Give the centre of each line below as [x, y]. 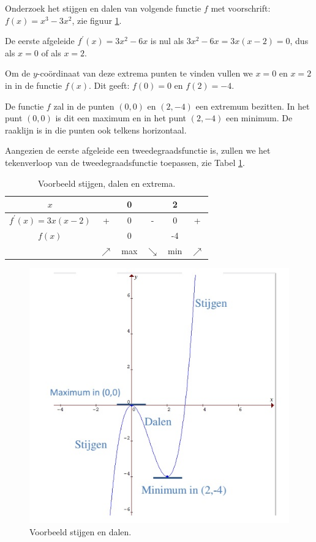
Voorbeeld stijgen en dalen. [81, 531]
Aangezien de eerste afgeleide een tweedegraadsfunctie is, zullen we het [138, 150]
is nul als [167, 41]
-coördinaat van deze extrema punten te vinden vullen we [145, 73]
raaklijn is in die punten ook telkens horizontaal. [96, 130]
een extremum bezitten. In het [253, 106]
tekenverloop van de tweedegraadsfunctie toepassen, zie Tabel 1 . [125, 162]
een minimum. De [259, 118]
